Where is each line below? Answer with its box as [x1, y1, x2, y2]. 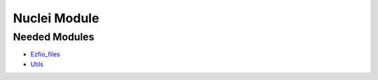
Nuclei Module [13, 10, 99, 26]
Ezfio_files [30, 50, 61, 58]
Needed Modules [13, 31, 94, 43]
